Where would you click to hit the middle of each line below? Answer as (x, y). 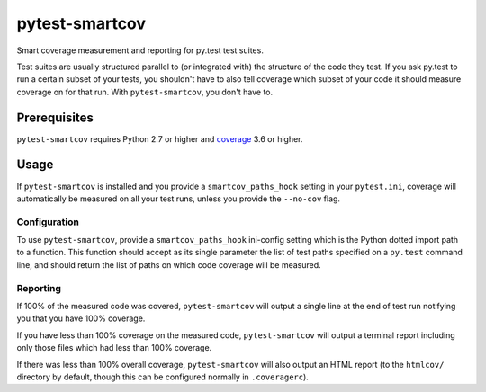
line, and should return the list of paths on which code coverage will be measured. (169, 264)
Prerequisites (55, 117)
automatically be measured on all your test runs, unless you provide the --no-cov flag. (179, 199)
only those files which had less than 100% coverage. (114, 348)
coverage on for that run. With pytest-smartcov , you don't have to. (145, 92)
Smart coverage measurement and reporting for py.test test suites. (140, 50)
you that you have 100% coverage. (81, 318)
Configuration (48, 222)
